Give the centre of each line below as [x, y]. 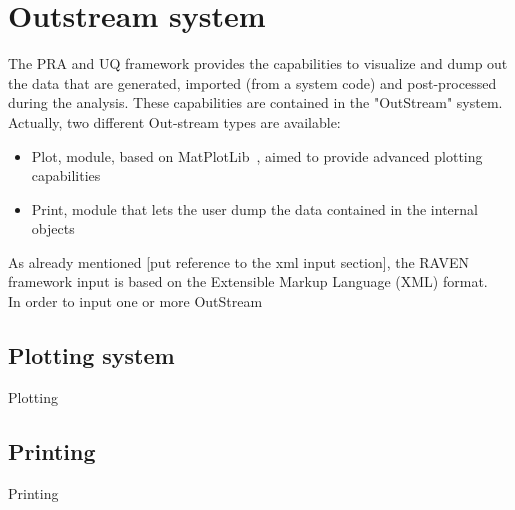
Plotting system [91, 355]
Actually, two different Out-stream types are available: [174, 121]
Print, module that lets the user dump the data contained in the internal [254, 208]
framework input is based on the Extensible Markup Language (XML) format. [248, 281]
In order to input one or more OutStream [135, 301]
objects [53, 228]
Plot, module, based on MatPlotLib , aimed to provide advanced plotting [257, 155]
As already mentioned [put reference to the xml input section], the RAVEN [239, 261]
